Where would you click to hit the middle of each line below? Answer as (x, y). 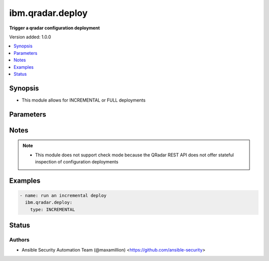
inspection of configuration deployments (77, 162)
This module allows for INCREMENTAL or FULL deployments (84, 100)
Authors (19, 240)
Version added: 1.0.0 (30, 37)
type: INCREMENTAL (53, 209)
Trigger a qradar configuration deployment (55, 28)
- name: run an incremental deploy (63, 196)
